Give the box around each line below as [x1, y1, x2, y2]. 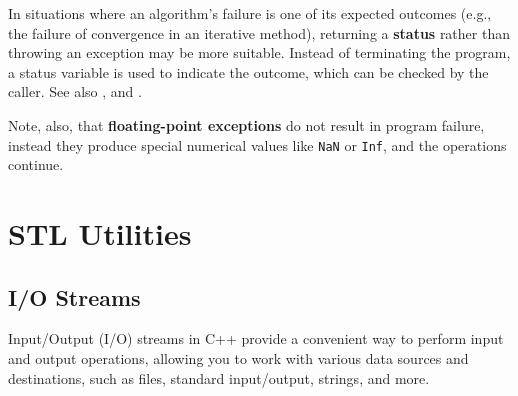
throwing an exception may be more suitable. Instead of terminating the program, [8, 42, 511, 63]
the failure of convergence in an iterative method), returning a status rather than [8, 22, 510, 43]
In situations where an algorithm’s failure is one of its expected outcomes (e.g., [8, 3, 492, 23]
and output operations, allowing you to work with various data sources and [8, 347, 469, 368]
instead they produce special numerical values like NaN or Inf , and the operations [8, 134, 507, 155]
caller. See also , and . [8, 81, 142, 102]
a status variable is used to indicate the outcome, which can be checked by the [8, 61, 489, 82]
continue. [8, 154, 64, 175]
